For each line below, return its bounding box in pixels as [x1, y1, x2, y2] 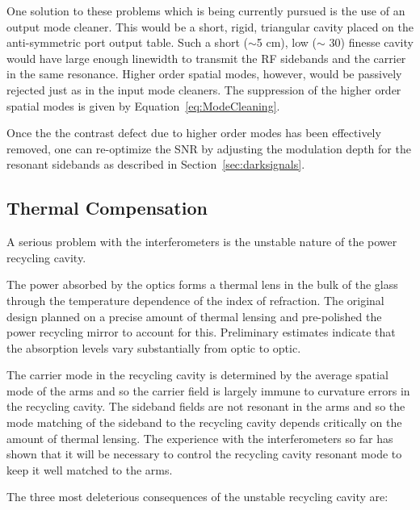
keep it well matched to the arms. [6, 461, 173, 478]
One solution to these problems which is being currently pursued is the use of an [6, 2, 405, 19]
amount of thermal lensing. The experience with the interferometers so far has [6, 429, 393, 446]
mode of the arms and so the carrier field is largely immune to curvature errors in [6, 382, 410, 399]
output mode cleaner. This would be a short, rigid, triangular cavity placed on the [6, 18, 414, 35]
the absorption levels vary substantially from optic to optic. [6, 339, 301, 356]
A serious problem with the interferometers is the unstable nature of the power [6, 233, 397, 250]
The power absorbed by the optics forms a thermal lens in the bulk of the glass [6, 276, 398, 293]
